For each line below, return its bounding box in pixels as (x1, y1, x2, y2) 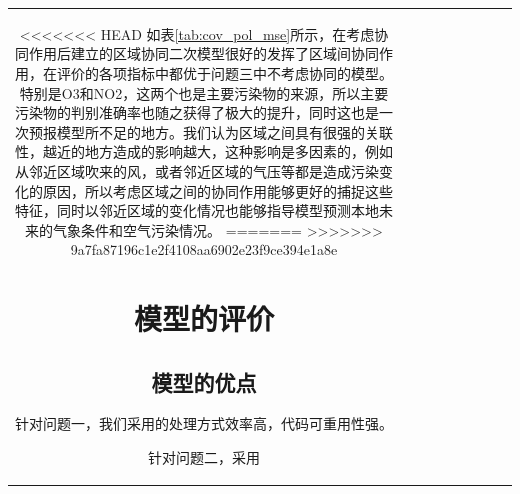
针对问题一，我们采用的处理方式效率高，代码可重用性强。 (15, 413, 393, 434)
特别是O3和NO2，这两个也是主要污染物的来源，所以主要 (19, 82, 389, 103)
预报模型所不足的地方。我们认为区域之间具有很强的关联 (28, 121, 393, 142)
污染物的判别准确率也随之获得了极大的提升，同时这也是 (15, 102, 379, 123)
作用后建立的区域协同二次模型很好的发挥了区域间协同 (28, 43, 379, 64)
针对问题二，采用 (148, 447, 260, 468)
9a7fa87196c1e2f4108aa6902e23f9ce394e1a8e (70, 239, 338, 260)
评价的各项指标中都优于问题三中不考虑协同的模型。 (56, 62, 393, 83)
